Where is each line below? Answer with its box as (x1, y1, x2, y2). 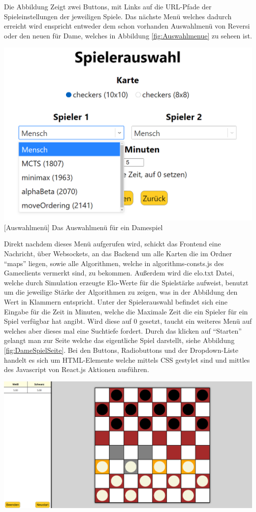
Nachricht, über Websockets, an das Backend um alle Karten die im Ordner (4, 248, 232, 259)
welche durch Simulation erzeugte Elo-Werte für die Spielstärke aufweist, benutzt (4, 277, 249, 287)
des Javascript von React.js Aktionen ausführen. (4, 364, 149, 375)
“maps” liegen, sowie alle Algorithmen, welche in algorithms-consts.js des (4, 258, 224, 268)
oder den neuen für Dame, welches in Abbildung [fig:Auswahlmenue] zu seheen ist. (4, 30, 252, 40)
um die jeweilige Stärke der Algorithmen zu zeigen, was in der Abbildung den (4, 287, 238, 297)
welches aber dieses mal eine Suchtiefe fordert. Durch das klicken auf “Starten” (4, 325, 242, 336)
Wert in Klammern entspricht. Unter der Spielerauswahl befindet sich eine (4, 297, 227, 307)
